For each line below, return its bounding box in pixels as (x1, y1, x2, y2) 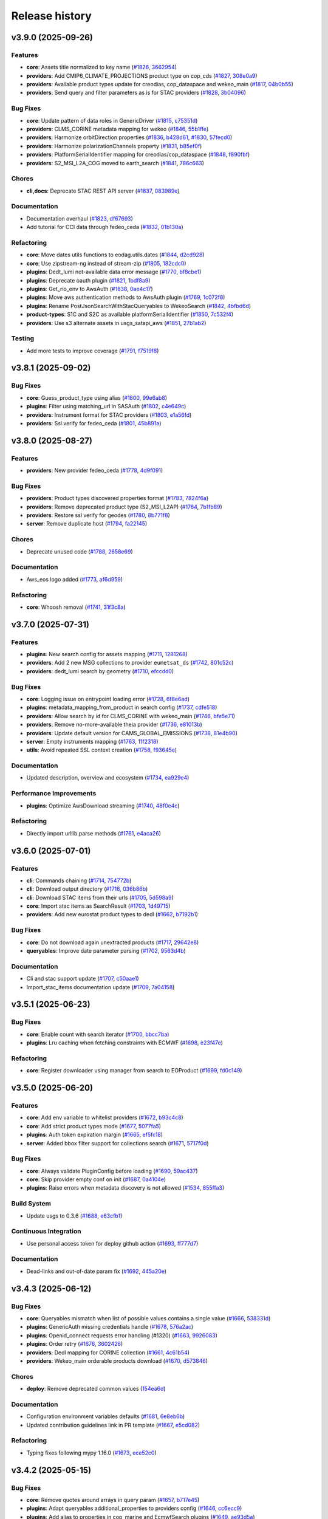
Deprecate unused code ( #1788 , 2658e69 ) (26, 547, 133, 555)
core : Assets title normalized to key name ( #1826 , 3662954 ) (26, 64, 177, 71)
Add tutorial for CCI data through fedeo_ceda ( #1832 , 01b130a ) (26, 224, 183, 231)
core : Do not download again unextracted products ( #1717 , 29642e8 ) (26, 939, 199, 946)
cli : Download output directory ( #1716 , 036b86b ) (26, 885, 148, 893)
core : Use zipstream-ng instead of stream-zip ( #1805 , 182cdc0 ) (26, 259, 186, 267)
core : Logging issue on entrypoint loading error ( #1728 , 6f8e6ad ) (26, 695, 190, 702)
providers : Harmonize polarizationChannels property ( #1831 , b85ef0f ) (26, 142, 202, 149)
